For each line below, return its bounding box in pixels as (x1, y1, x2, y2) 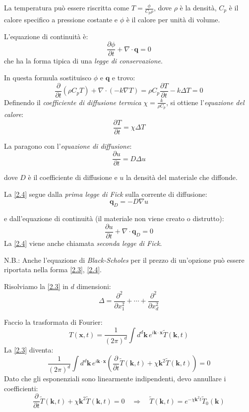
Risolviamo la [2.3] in (4, 281, 68, 291)
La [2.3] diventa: (4, 345, 54, 355)
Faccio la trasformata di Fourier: (4, 316, 103, 327)
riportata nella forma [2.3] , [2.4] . (4, 264, 102, 275)
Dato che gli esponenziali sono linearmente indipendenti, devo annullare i (4, 373, 226, 383)
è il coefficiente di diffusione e (28, 172, 118, 182)
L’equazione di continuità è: (4, 31, 88, 41)
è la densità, (180, 2, 217, 12)
